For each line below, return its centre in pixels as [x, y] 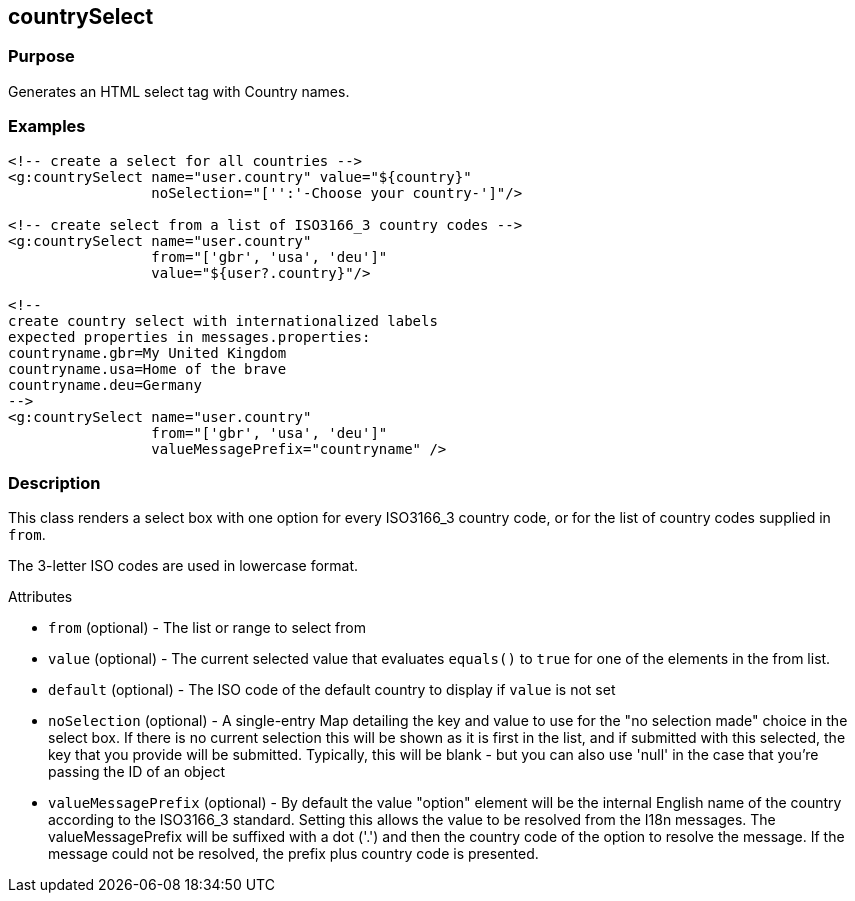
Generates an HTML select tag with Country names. [179, 91]
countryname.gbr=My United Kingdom [147, 352]
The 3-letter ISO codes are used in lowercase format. [183, 566]
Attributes [40, 597]
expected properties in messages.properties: [189, 336]
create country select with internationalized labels [223, 320]
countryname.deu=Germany [105, 384]
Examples [47, 126]
